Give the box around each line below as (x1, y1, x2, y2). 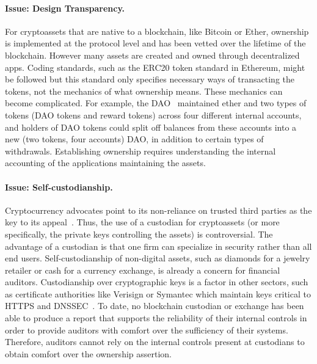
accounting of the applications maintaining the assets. (5, 156, 206, 169)
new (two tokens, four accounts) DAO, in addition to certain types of (5, 133, 264, 145)
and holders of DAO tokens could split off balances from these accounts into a (5, 120, 297, 133)
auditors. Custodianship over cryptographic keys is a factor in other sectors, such (5, 275, 308, 288)
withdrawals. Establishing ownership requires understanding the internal (5, 144, 276, 157)
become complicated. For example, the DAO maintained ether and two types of (5, 96, 307, 109)
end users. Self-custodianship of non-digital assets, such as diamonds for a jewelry (5, 252, 310, 264)
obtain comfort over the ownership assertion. (5, 347, 172, 360)
